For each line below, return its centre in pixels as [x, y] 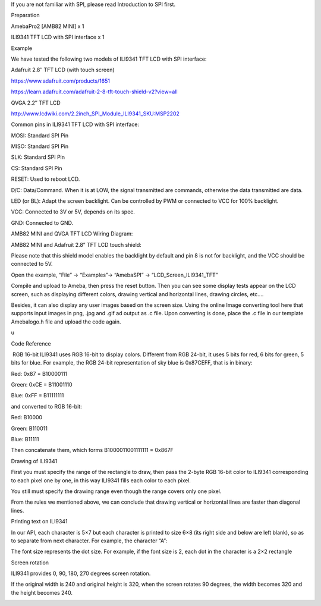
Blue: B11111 [25, 439]
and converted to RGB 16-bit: [47, 406]
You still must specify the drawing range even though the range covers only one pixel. [116, 491]
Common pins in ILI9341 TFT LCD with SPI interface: [75, 124]
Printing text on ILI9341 [39, 522]
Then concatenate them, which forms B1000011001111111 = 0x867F [92, 450]
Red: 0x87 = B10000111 [39, 373]
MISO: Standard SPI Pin [40, 146]
